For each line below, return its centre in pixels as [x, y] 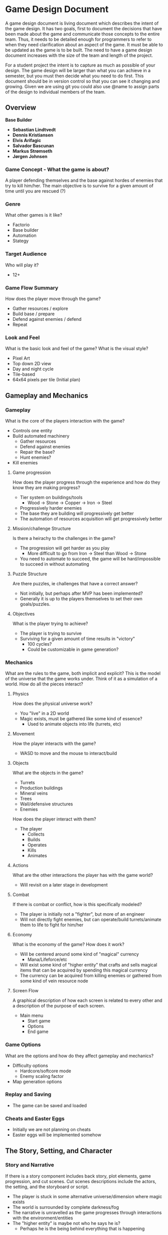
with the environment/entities [43, 1218]
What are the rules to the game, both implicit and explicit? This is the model [83, 673]
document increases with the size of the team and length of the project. [79, 55]
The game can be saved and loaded [49, 1105]
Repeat [20, 324]
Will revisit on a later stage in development [64, 885]
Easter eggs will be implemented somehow [57, 1135]
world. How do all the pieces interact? [44, 684]
